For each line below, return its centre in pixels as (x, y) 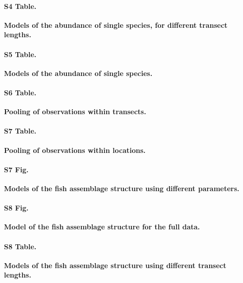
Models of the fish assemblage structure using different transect (115, 265)
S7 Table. (20, 131)
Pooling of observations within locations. (75, 150)
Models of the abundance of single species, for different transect (116, 25)
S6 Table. (20, 92)
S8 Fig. (16, 208)
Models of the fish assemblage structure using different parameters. (122, 188)
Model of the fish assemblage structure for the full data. (102, 227)
